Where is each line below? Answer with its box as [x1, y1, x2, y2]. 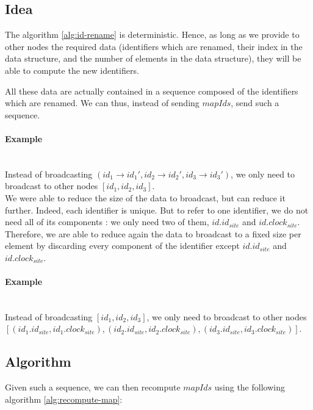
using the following [214, 381, 285, 394]
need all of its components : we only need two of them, [5, 215, 209, 228]
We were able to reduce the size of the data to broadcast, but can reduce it [5, 191, 286, 204]
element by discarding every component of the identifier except [5, 239, 240, 252]
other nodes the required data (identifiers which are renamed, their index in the [5, 40, 303, 52]
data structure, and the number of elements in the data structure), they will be [5, 52, 301, 65]
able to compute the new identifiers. [5, 63, 139, 76]
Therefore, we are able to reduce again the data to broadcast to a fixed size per [5, 227, 301, 240]
